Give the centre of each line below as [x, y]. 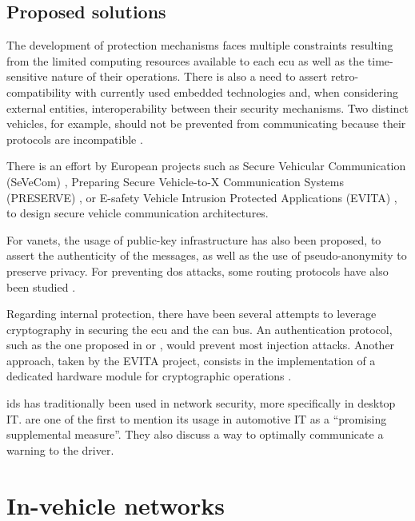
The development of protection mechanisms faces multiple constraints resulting [200, 45]
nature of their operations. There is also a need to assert [190, 76]
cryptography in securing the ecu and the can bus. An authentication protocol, [200, 329]
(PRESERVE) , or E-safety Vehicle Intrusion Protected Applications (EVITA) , [202, 197]
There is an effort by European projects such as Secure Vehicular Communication [206, 166]
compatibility [39, 91]
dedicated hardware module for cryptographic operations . [149, 376]
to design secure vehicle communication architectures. [138, 213]
